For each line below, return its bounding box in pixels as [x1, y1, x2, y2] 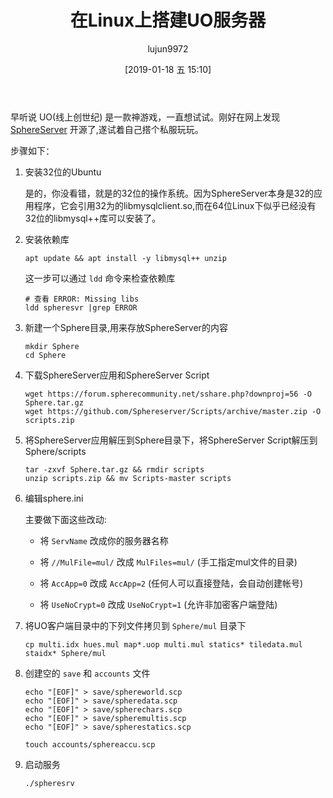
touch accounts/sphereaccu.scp [24, 739, 156, 750]
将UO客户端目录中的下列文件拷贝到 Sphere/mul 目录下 [24, 619, 247, 631]
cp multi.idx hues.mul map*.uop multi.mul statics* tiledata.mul [24, 639, 303, 650]
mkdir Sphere [24, 341, 80, 351]
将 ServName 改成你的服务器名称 [39, 534, 169, 546]
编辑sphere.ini [24, 492, 84, 504]
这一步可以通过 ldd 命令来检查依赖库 [24, 272, 176, 284]
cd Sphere [24, 350, 67, 360]
